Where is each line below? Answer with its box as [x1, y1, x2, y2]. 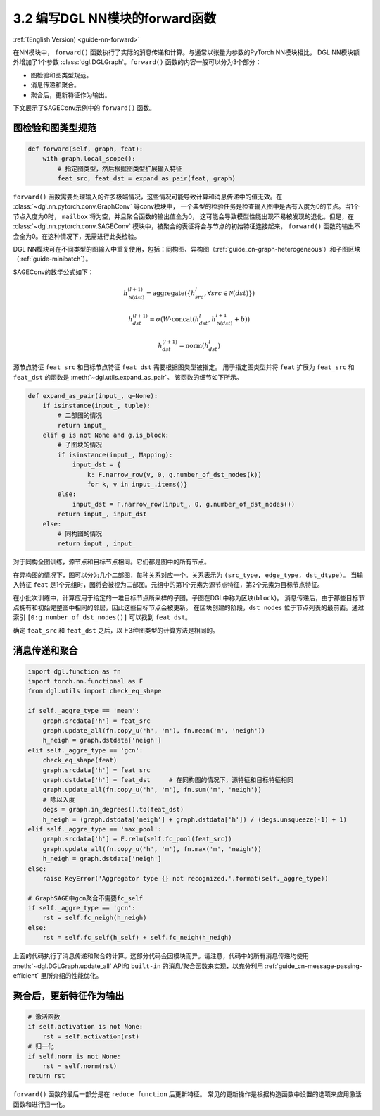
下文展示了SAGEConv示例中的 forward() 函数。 [13, 103, 156, 112]
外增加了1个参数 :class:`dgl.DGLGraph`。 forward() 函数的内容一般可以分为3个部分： [13, 58, 262, 66]
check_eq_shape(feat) [42, 756, 118, 764]
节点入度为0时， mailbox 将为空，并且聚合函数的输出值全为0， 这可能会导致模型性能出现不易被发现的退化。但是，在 [13, 212, 355, 221]
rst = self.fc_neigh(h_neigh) [42, 914, 147, 922]
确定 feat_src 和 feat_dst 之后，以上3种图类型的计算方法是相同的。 [13, 626, 220, 634]
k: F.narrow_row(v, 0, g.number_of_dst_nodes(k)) [87, 471, 262, 478]
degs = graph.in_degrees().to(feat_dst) [42, 805, 184, 814]
